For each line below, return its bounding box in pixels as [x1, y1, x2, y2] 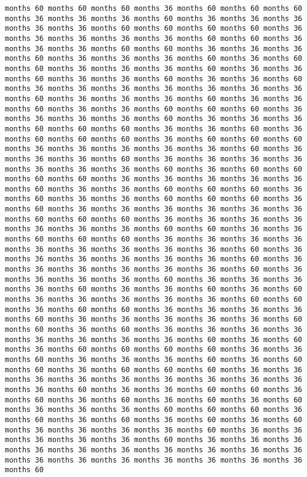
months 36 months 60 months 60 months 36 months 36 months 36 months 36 [5, 305, 302, 314]
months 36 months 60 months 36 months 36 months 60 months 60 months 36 [5, 385, 302, 394]
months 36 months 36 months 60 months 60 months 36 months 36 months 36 [5, 44, 302, 53]
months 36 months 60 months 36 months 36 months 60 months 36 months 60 [5, 285, 302, 294]
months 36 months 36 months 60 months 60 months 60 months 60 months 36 [5, 24, 302, 33]
